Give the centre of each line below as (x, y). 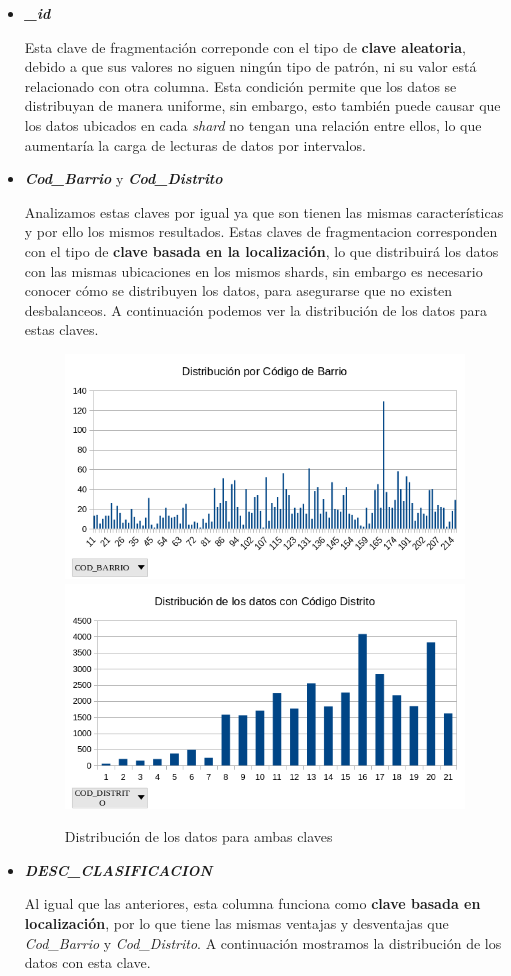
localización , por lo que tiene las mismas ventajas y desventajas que (236, 923)
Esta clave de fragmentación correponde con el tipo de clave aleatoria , (245, 46)
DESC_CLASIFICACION (118, 869)
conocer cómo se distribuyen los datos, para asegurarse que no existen (238, 290)
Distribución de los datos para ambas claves (198, 836)
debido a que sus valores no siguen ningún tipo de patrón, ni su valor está (250, 66)
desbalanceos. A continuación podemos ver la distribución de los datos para (255, 309)
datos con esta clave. (87, 962)
